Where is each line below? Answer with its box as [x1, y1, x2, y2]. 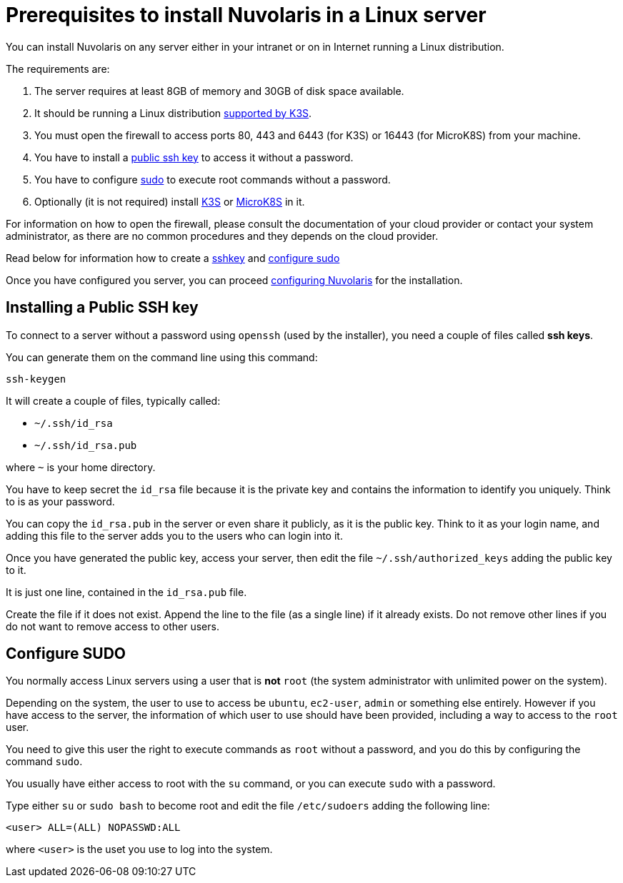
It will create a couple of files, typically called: [6, 394, 221, 407]
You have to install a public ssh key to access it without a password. [34, 151, 354, 163]
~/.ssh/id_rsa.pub [34, 439, 137, 451]
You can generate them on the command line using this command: [6, 350, 318, 363]
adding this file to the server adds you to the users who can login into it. [6, 529, 343, 542]
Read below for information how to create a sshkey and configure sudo [6, 251, 340, 264]
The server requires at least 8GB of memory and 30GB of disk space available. [34, 84, 404, 97]
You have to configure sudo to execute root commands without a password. [34, 173, 391, 186]
